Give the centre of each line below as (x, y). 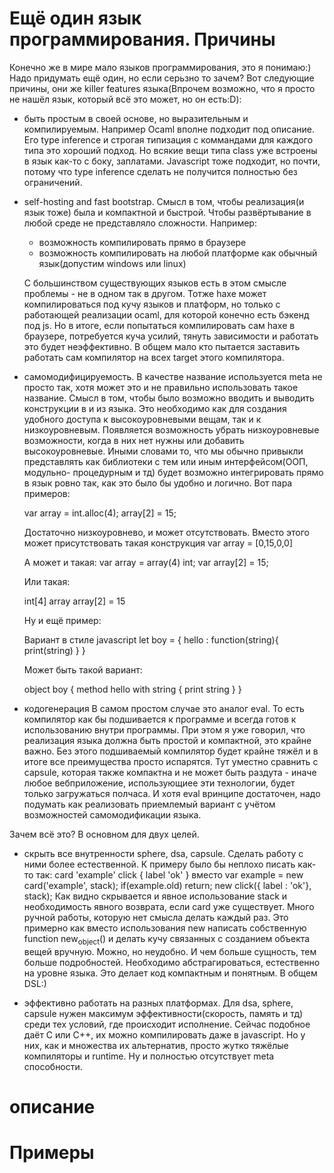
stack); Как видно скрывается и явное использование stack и (155, 896)
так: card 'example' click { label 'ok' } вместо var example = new (169, 874)
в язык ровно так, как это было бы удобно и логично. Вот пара (158, 483)
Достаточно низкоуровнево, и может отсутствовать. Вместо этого (166, 532)
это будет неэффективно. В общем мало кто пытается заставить (162, 346)
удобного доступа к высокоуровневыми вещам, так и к (142, 419)
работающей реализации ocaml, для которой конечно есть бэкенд (166, 314)
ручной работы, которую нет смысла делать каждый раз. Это (156, 917)
